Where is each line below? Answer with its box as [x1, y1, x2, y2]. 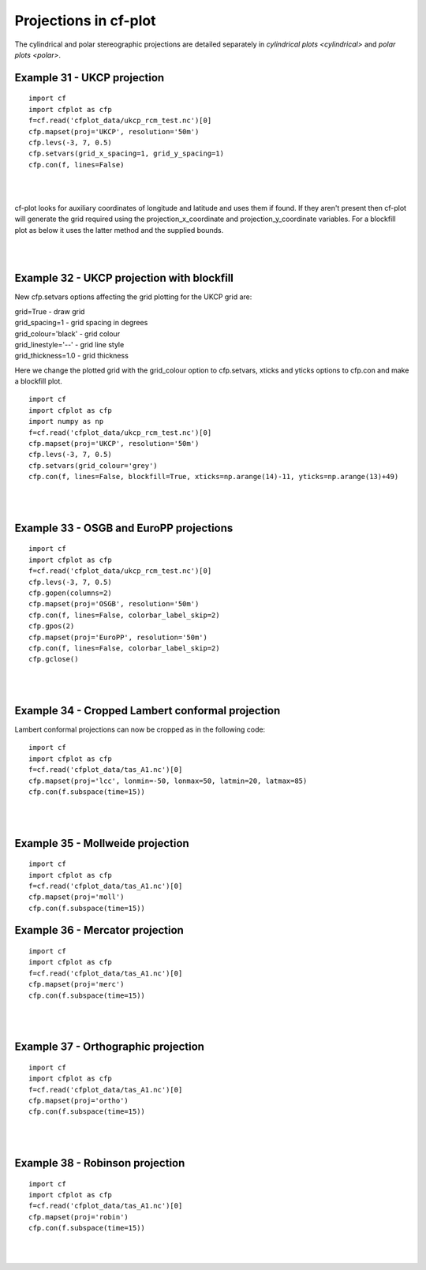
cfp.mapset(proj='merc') [28, 980, 125, 989]
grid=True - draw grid [14, 306, 85, 316]
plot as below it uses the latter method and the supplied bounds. [14, 225, 224, 234]
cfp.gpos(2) [28, 622, 75, 631]
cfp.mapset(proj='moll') [28, 893, 125, 901]
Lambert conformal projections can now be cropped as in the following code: [14, 725, 266, 734]
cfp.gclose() [28, 655, 79, 664]
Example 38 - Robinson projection [14, 1156, 185, 1170]
